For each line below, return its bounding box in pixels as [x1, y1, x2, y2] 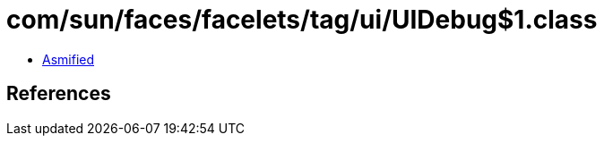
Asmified [42, 51, 95, 67]
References [6, 82, 111, 105]
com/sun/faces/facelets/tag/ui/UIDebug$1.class [6, 4, 598, 35]
